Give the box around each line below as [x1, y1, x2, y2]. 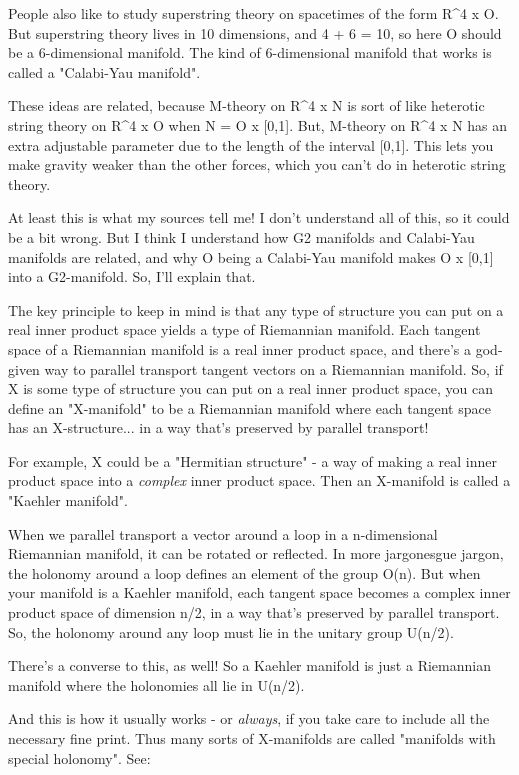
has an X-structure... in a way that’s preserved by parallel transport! [8, 417, 429, 438]
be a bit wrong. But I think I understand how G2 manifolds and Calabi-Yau [8, 226, 475, 247]
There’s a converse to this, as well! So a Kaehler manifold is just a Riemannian [8, 655, 491, 676]
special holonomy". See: [8, 747, 151, 768]
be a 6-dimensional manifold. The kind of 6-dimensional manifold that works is [8, 42, 492, 63]
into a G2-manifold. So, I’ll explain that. [8, 266, 256, 287]
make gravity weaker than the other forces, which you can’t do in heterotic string [8, 154, 506, 175]
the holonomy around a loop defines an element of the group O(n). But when [8, 562, 481, 583]
